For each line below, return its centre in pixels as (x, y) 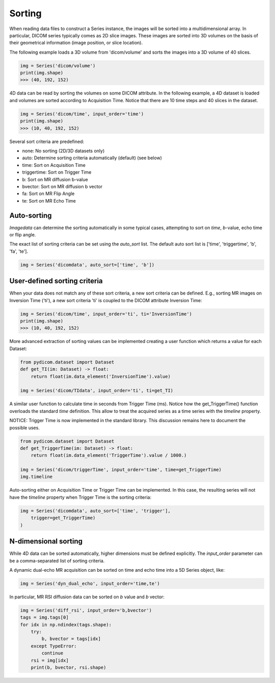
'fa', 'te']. (19, 251)
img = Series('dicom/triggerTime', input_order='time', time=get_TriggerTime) (121, 470)
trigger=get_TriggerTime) (63, 518)
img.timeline (36, 477)
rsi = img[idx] (50, 660)
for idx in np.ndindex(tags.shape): (66, 625)
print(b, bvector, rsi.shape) (68, 667)
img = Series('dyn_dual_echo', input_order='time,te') (90, 583)
